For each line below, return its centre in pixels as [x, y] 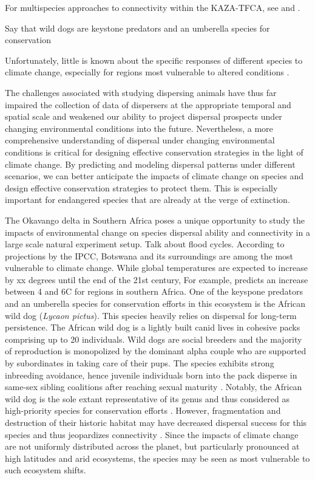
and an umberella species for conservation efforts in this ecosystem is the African [155, 303]
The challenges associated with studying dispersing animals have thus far [141, 92]
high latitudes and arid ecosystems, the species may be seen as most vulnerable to [157, 458]
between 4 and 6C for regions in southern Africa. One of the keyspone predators [154, 291]
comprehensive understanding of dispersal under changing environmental [140, 140]
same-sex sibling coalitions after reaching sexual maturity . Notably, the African [154, 387]
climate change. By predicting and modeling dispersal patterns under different [150, 164]
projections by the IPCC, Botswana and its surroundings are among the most [149, 255]
